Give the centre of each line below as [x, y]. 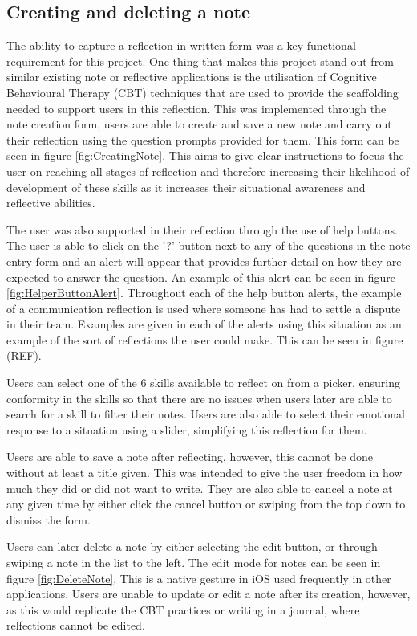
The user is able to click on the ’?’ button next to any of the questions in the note [208, 245]
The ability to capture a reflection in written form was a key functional [181, 45]
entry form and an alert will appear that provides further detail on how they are [204, 261]
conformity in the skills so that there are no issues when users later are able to [199, 398]
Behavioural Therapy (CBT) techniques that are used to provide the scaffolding [202, 92]
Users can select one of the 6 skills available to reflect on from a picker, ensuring [203, 383]
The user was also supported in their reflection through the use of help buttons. [202, 229]
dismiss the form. [49, 519]
